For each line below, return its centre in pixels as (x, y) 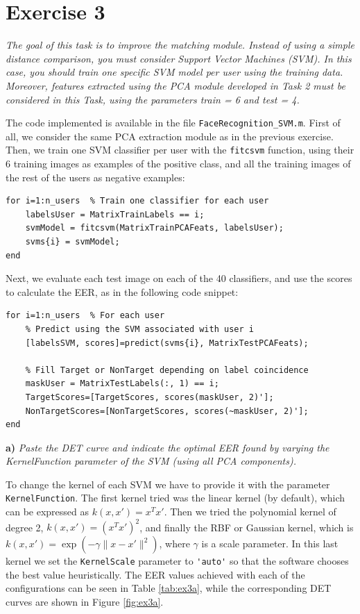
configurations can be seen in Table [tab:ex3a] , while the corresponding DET (169, 588)
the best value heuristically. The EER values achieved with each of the (155, 574)
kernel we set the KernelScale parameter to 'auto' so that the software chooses (177, 561)
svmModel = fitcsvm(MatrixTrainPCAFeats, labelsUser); (154, 228)
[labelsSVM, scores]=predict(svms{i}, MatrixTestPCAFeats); (167, 343)
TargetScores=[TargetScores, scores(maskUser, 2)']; (149, 397)
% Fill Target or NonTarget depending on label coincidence (167, 370)
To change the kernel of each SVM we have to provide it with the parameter (168, 484)
